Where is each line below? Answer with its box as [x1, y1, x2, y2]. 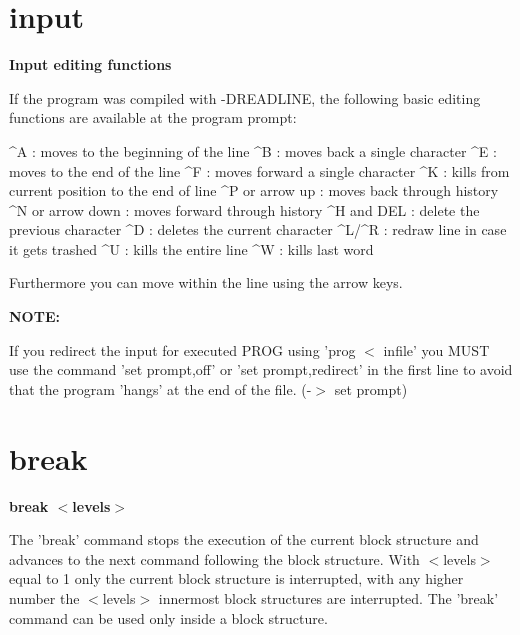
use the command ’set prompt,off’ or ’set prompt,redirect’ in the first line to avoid [9, 359, 513, 380]
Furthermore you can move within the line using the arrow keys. [9, 272, 403, 293]
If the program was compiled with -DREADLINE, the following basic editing [9, 87, 481, 108]
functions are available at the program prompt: [9, 107, 297, 128]
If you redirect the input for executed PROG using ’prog [9, 339, 356, 360]
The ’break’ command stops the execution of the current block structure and [9, 529, 479, 550]
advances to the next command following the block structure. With [9, 548, 420, 569]
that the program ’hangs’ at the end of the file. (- [9, 378, 312, 399]
